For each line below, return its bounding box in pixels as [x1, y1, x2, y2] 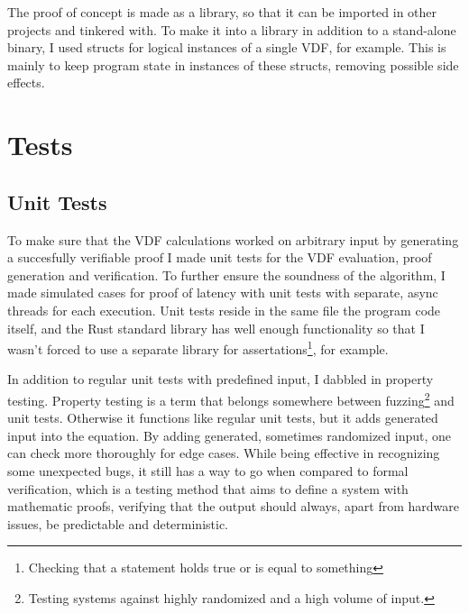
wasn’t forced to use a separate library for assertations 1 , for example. [7, 337, 389, 358]
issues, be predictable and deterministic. [7, 514, 228, 533]
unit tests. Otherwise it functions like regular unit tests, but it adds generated [7, 408, 438, 427]
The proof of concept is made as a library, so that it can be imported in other [7, 3, 437, 21]
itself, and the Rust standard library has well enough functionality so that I [7, 318, 425, 337]
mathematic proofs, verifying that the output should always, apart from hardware [7, 497, 460, 516]
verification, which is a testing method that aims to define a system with [7, 479, 409, 498]
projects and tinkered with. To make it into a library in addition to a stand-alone [7, 20, 456, 39]
